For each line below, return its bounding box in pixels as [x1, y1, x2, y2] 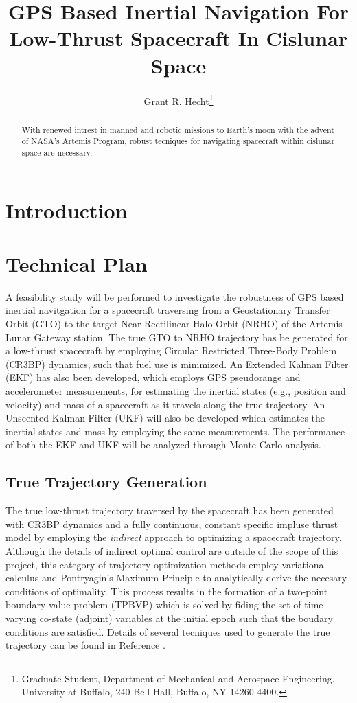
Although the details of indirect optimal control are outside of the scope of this [5, 543, 338, 557]
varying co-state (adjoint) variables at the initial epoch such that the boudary [5, 610, 333, 625]
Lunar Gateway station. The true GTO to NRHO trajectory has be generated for [5, 330, 348, 344]
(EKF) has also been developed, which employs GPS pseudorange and [5, 370, 301, 384]
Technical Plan [5, 249, 148, 277]
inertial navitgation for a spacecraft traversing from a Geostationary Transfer [5, 303, 330, 317]
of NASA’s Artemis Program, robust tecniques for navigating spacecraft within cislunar [21, 135, 335, 147]
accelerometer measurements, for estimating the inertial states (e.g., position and [5, 383, 346, 397]
